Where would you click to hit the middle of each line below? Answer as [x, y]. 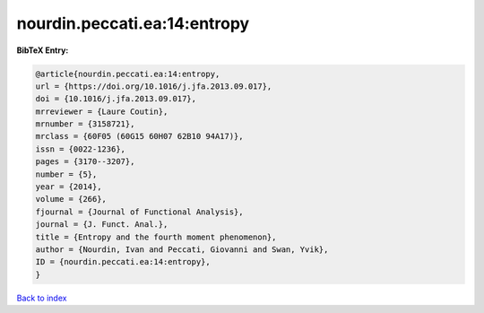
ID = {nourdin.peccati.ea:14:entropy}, [123, 262]
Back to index [42, 298]
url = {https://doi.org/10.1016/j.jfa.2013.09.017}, [154, 86]
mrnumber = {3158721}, [85, 124]
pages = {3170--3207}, [85, 162]
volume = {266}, [71, 199]
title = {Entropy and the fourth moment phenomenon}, [156, 237]
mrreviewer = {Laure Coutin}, [102, 111]
